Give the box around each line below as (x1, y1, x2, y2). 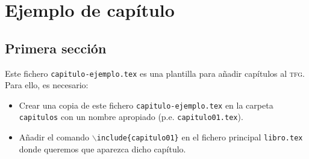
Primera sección (5, 38, 107, 57)
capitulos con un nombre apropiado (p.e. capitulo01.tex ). (19, 110, 243, 123)
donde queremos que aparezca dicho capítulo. (19, 142, 186, 155)
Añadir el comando (19, 131, 90, 143)
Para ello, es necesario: (5, 79, 89, 91)
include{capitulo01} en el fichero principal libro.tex (96, 131, 303, 143)
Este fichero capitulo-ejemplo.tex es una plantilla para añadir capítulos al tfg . (5, 67, 305, 79)
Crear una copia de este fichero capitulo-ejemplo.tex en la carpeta (19, 98, 273, 111)
